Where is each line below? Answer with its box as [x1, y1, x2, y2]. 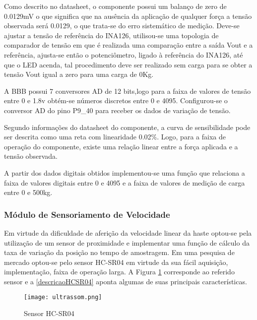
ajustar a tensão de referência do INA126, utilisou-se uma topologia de [4, 30, 219, 40]
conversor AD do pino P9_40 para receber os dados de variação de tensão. [4, 105, 231, 115]
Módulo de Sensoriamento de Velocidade [4, 208, 170, 220]
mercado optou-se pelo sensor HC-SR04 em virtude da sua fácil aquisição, [4, 256, 228, 267]
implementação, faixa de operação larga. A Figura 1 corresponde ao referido [4, 266, 235, 277]
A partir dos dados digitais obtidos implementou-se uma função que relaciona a [4, 167, 245, 178]
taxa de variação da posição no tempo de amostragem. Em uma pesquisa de [4, 247, 235, 257]
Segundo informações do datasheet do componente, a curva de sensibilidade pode [4, 122, 251, 132]
